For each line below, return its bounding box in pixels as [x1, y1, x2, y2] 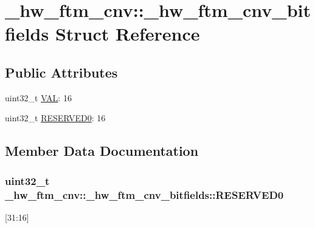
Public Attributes [5, 62, 118, 81]
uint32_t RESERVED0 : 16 [5, 112, 106, 124]
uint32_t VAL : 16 [5, 91, 72, 104]
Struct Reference [55, 21, 200, 46]
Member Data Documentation [5, 141, 199, 160]
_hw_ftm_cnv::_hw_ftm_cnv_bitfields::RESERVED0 [5, 187, 284, 202]
